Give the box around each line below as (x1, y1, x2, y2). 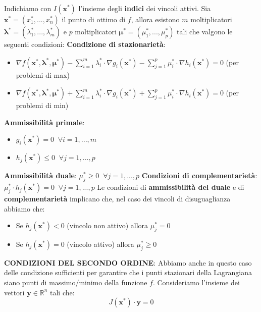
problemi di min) (16, 100, 69, 111)
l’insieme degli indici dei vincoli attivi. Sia (78, 3, 211, 13)
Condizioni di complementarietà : (141, 170, 257, 181)
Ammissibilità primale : (4, 117, 85, 127)
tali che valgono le (177, 26, 233, 36)
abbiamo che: (4, 203, 45, 214)
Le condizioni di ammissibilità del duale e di (97, 182, 244, 192)
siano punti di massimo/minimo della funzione (4, 277, 147, 287)
